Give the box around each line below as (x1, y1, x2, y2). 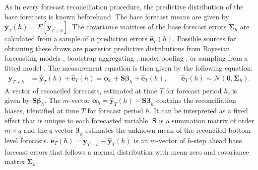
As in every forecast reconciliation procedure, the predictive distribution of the (4, 1, 244, 11)
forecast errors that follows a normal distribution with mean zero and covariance (4, 146, 249, 157)
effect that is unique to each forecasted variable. (4, 115, 150, 125)
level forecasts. (4, 135, 49, 145)
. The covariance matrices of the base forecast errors (67, 21, 227, 32)
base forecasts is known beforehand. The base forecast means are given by (4, 11, 229, 21)
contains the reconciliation (156, 95, 236, 105)
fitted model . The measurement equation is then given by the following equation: (4, 62, 253, 73)
